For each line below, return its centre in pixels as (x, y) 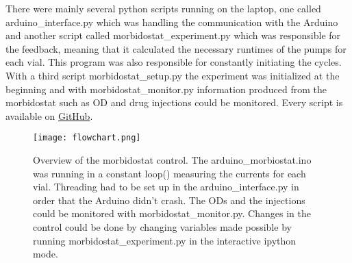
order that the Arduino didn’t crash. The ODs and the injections (169, 200)
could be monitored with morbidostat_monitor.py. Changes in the (172, 213)
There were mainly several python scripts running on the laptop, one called (163, 8)
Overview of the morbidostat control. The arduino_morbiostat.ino (172, 160)
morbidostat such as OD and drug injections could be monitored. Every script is (174, 102)
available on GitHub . (49, 115)
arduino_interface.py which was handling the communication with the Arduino (172, 22)
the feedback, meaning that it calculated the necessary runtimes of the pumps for (176, 48)
